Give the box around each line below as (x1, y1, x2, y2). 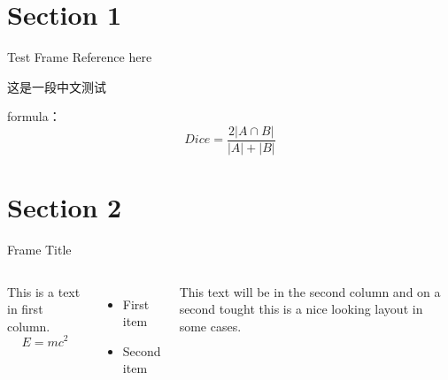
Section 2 (7, 189, 122, 225)
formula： (7, 107, 61, 125)
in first (7, 300, 43, 318)
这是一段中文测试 (7, 77, 106, 95)
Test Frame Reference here (7, 48, 152, 66)
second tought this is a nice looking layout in (179, 300, 423, 318)
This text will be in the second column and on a (179, 282, 441, 300)
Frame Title (7, 240, 72, 259)
